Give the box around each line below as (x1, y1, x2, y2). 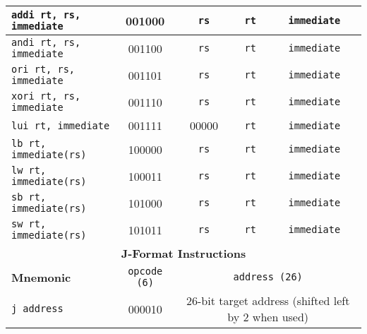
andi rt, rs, (11, 37, 81, 48)
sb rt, (11, 191, 47, 203)
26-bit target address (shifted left (186, 292, 350, 309)
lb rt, (11, 138, 47, 149)
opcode (128, 266, 163, 277)
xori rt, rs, (11, 90, 81, 102)
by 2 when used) (227, 309, 309, 325)
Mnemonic (11, 268, 71, 285)
